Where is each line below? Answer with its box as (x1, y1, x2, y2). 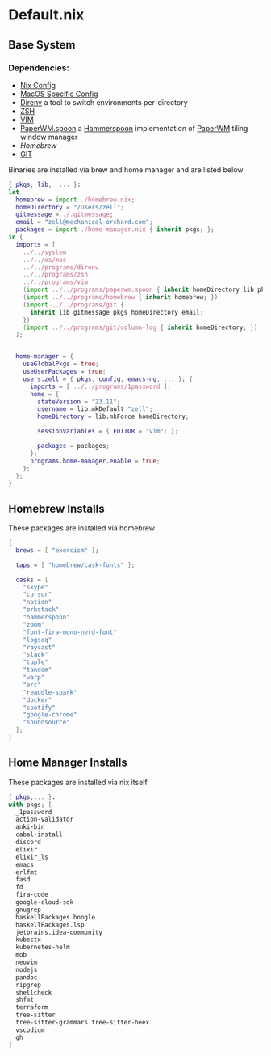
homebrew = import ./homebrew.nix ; (15, 196, 135, 204)
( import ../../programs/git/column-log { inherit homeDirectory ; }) (23, 323, 258, 332)
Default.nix (8, 6, 85, 24)
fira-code (15, 891, 48, 899)
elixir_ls (15, 853, 48, 861)
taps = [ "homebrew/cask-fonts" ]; (15, 560, 135, 569)
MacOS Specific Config (19, 89, 98, 99)
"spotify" (23, 703, 56, 712)
